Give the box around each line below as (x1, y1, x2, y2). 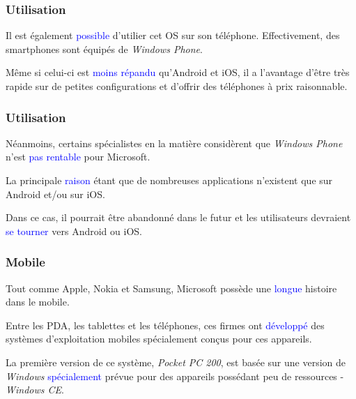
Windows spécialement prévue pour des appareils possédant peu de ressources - (6, 368, 344, 383)
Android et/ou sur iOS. (6, 186, 105, 201)
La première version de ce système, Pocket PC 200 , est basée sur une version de (6, 354, 346, 369)
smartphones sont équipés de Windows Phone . (6, 41, 203, 56)
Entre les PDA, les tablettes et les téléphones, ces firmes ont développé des (6, 317, 325, 332)
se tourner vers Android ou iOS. (6, 223, 142, 238)
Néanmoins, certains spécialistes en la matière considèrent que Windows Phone (6, 135, 343, 150)
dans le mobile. (6, 294, 70, 309)
